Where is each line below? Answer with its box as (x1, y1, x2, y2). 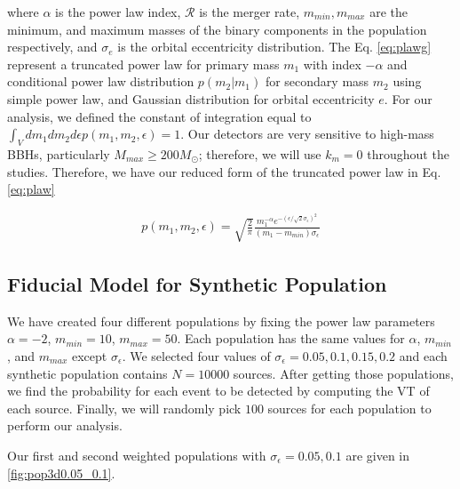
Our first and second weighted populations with (7, 446, 266, 464)
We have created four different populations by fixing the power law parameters (7, 311, 435, 330)
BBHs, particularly (7, 144, 110, 163)
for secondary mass (265, 72, 369, 91)
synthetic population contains (7, 364, 168, 382)
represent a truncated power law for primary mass (7, 54, 280, 73)
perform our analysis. (7, 416, 123, 435)
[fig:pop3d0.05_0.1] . (7, 463, 115, 482)
